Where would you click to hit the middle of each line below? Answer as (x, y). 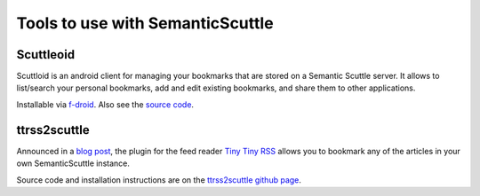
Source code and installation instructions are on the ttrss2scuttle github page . (159, 180)
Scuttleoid (46, 55)
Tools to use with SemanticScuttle (145, 23)
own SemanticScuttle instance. (73, 163)
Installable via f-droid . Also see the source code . (105, 104)
